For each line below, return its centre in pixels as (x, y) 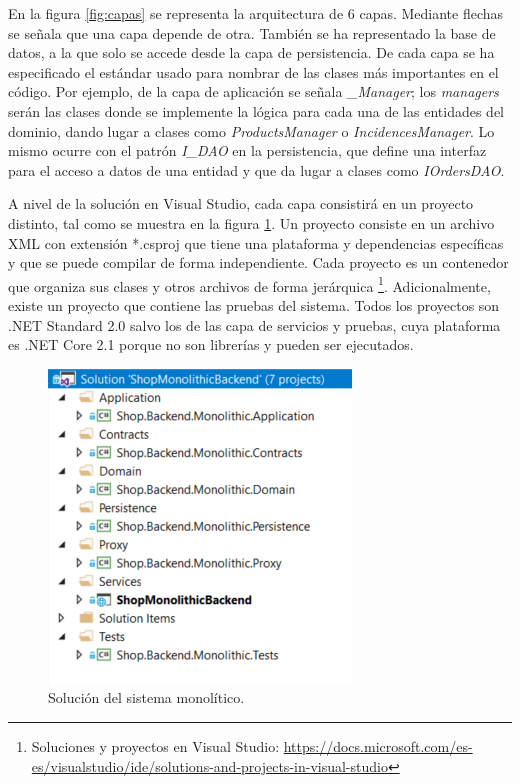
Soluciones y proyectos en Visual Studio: (155, 745)
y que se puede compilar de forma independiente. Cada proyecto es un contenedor (258, 262)
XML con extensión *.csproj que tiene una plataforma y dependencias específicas (256, 242)
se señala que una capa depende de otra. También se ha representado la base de (252, 32)
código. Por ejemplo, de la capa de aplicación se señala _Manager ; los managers (253, 91)
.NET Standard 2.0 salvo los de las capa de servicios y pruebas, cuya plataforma (254, 324)
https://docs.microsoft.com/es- (378, 745)
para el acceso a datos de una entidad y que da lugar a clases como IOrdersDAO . (256, 169)
